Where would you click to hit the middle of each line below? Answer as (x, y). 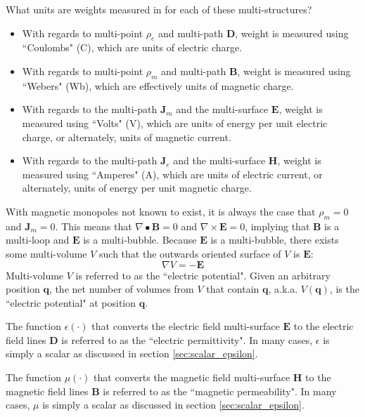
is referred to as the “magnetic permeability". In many (220, 391)
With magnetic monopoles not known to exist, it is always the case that (161, 211)
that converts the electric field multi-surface (186, 326)
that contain (233, 289)
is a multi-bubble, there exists (275, 240)
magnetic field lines (47, 391)
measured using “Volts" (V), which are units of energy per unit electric (175, 123)
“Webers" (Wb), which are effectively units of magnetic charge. (158, 85)
